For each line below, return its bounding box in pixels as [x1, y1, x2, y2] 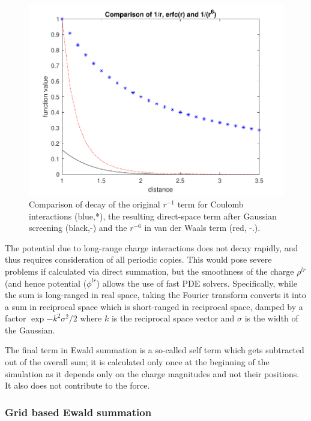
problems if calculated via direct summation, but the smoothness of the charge [5, 264, 294, 277]
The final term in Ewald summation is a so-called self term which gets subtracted [5, 344, 304, 356]
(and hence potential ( [5, 276, 87, 289]
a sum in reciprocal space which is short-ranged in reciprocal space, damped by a [5, 300, 303, 312]
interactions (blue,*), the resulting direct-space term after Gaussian [29, 209, 277, 222]
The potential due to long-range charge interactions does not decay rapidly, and [5, 241, 298, 254]
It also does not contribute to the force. [5, 379, 150, 392]
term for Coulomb [177, 197, 244, 210]
